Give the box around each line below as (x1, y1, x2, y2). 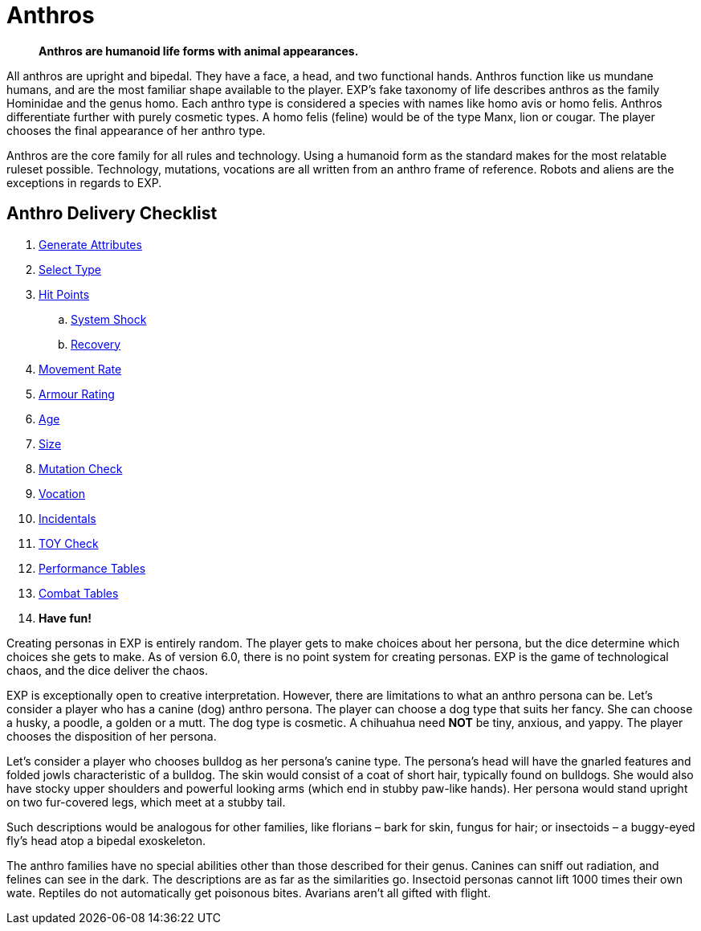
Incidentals (39, 511, 96, 525)
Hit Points (39, 287, 90, 301)
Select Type (39, 262, 101, 276)
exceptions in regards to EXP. (6, 175, 162, 190)
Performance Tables (39, 561, 146, 575)
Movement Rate (39, 361, 122, 376)
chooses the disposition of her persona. (6, 729, 217, 743)
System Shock (71, 312, 147, 326)
